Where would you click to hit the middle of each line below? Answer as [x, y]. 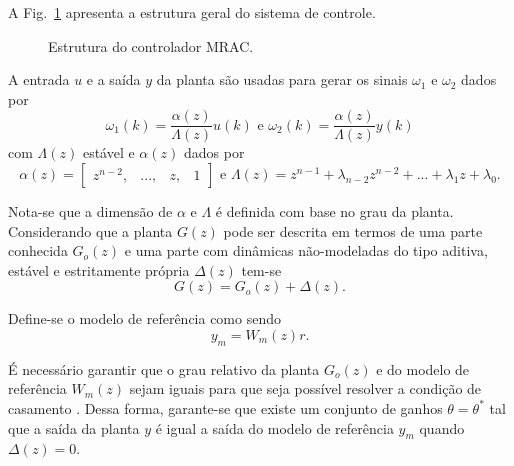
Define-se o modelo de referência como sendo [144, 318]
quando [442, 427]
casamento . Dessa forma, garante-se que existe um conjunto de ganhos [225, 407]
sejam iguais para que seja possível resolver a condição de [305, 388]
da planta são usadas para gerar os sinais [282, 79]
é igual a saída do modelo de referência [274, 427]
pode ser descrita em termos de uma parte [353, 230]
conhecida [38, 250]
